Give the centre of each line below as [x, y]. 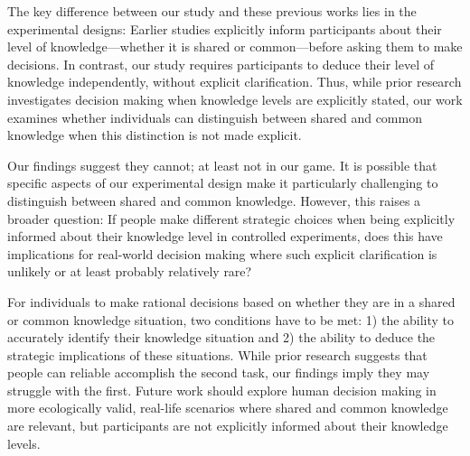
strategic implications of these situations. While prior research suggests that [217, 354]
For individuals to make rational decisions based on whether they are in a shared [231, 301]
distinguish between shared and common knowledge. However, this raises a [214, 200]
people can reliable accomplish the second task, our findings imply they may [219, 372]
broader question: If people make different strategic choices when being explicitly [231, 218]
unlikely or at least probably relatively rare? [130, 271]
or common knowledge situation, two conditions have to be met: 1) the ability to [231, 319]
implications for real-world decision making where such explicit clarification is [222, 253]
